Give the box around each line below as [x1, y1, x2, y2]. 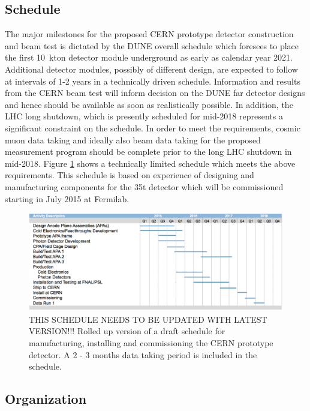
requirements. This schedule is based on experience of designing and [5, 169, 254, 181]
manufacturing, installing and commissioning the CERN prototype [29, 337, 273, 349]
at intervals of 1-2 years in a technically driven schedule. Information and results [5, 74, 300, 87]
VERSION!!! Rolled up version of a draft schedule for [29, 325, 225, 337]
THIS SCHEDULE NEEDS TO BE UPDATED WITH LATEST [29, 313, 267, 325]
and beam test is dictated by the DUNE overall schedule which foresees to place [5, 39, 299, 52]
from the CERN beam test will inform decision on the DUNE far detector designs [5, 86, 305, 99]
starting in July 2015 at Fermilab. [5, 192, 130, 205]
